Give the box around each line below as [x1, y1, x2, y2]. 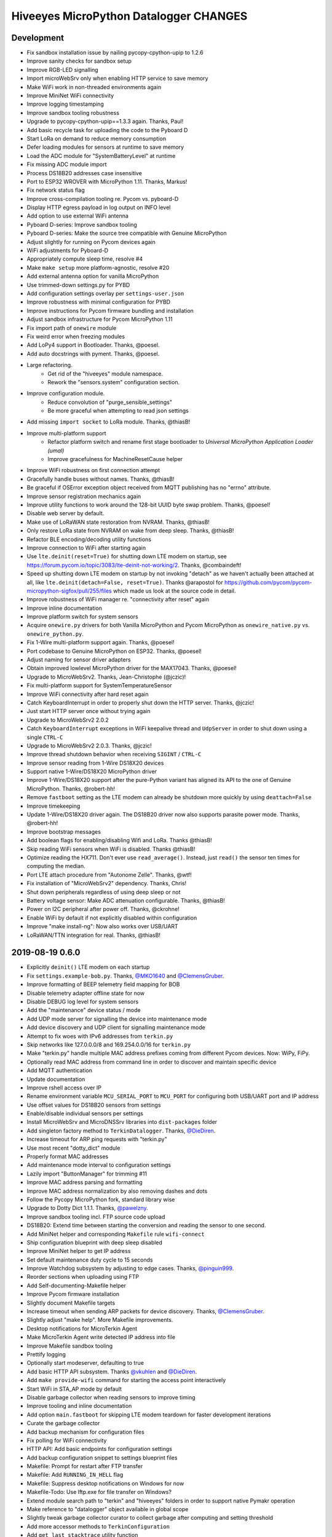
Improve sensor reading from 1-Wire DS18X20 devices [26, 759, 164, 767]
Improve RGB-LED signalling [26, 66, 98, 73]
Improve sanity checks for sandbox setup [26, 57, 132, 65]
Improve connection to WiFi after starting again [26, 544, 146, 551]
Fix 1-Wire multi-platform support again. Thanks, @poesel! [26, 639, 175, 646]
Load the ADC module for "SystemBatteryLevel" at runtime [26, 152, 176, 159]
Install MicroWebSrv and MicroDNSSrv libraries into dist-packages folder [26, 1118, 218, 1126]
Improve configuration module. [26, 390, 105, 397]
